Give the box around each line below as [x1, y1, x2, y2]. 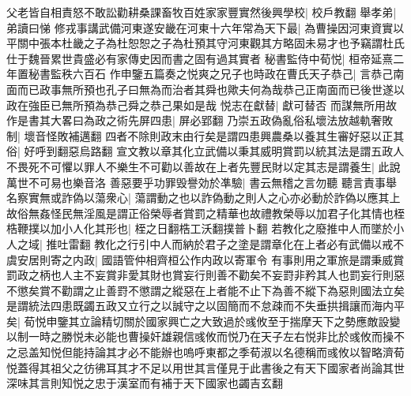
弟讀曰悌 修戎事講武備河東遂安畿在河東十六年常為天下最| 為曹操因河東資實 [6, 19, 394, 35]
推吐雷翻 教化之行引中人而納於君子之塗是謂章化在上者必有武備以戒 [46, 235, 394, 252]
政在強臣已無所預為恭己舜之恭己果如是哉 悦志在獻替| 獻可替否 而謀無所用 [6, 96, 386, 113]
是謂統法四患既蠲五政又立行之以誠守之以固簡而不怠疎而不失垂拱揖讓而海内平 [6, 297, 405, 314]
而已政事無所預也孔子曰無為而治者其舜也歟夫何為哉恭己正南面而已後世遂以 [17, 80, 405, 97]
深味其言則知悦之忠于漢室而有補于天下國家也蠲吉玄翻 [6, 375, 283, 391]
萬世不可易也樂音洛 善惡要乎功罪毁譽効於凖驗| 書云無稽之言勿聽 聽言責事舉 [6, 174, 397, 190]
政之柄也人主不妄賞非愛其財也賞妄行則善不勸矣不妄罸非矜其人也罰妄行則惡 [17, 267, 405, 283]
